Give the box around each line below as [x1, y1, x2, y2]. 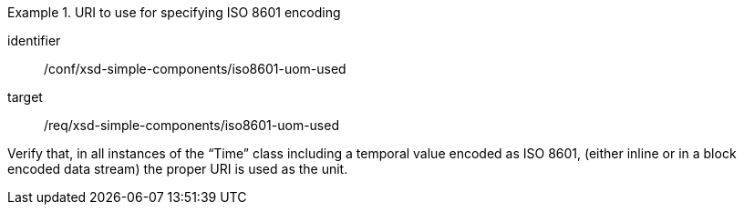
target [7, 89, 43, 105]
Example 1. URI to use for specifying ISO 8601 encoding [7, 5, 341, 20]
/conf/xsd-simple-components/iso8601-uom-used [44, 61, 346, 76]
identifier [7, 33, 61, 48]
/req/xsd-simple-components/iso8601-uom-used [44, 117, 339, 133]
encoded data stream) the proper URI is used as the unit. [7, 161, 348, 177]
